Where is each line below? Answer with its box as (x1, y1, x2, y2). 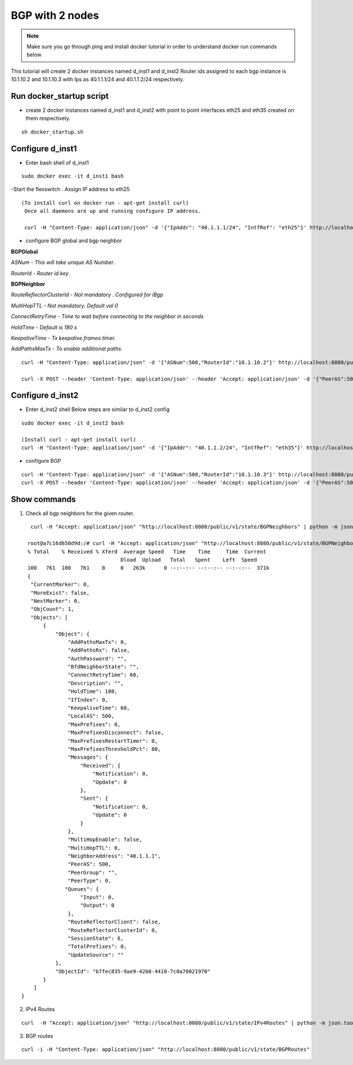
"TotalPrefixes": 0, (68, 943, 127, 950)
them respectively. (25, 115, 71, 122)
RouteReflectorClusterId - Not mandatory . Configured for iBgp (11, 291, 164, 298)
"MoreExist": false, (30, 589, 90, 596)
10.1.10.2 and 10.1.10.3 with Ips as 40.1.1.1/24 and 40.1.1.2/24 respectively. (11, 76, 185, 83)
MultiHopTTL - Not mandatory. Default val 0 (11, 302, 118, 309)
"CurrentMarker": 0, (30, 581, 90, 588)
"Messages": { (68, 754, 109, 761)
